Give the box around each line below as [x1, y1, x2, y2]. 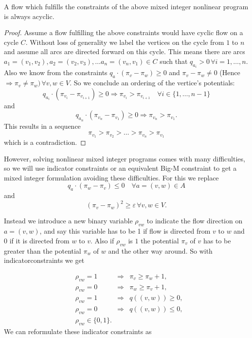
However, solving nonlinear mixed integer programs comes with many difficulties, [4, 153, 245, 163]
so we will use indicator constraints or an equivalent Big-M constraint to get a [4, 163, 237, 173]
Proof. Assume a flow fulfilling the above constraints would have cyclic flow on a [4, 27, 243, 38]
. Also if [90, 235, 114, 245]
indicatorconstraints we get [4, 255, 85, 265]
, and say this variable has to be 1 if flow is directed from [39, 226, 211, 236]
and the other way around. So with [108, 245, 213, 256]
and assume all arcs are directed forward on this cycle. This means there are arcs [4, 46, 245, 57]
